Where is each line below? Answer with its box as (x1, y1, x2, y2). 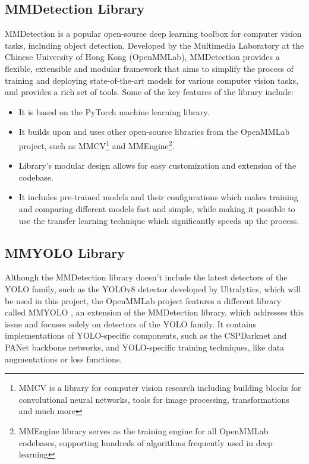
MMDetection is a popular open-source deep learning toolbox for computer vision (5, 27, 302, 40)
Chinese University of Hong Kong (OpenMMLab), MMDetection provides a (5, 50, 280, 63)
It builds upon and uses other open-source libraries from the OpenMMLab (18, 125, 290, 138)
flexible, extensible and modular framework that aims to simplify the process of (5, 62, 294, 74)
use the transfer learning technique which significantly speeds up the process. (18, 214, 299, 226)
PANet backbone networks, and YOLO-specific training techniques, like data (5, 340, 285, 353)
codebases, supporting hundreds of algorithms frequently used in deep (18, 436, 273, 449)
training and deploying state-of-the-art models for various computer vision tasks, (5, 74, 298, 86)
